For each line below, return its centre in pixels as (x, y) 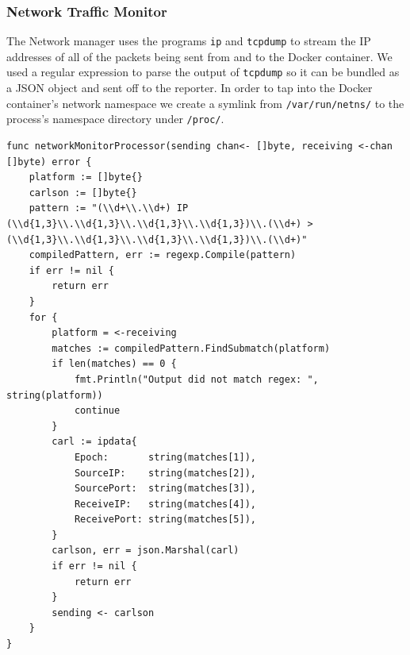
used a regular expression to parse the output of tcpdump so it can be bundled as (203, 72)
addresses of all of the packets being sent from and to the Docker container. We (199, 56)
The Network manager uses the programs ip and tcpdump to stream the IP (189, 41)
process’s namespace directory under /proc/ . (115, 119)
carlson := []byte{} (83, 193)
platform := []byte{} (86, 177)
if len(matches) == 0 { (114, 364)
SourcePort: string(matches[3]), (165, 489)
